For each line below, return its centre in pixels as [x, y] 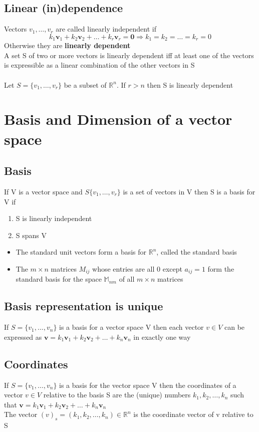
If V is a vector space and [43, 191]
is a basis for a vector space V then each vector [132, 327]
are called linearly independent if [106, 29]
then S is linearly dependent [190, 84]
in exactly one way [162, 337]
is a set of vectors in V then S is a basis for [189, 191]
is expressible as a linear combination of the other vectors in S [99, 65]
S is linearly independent [54, 218]
